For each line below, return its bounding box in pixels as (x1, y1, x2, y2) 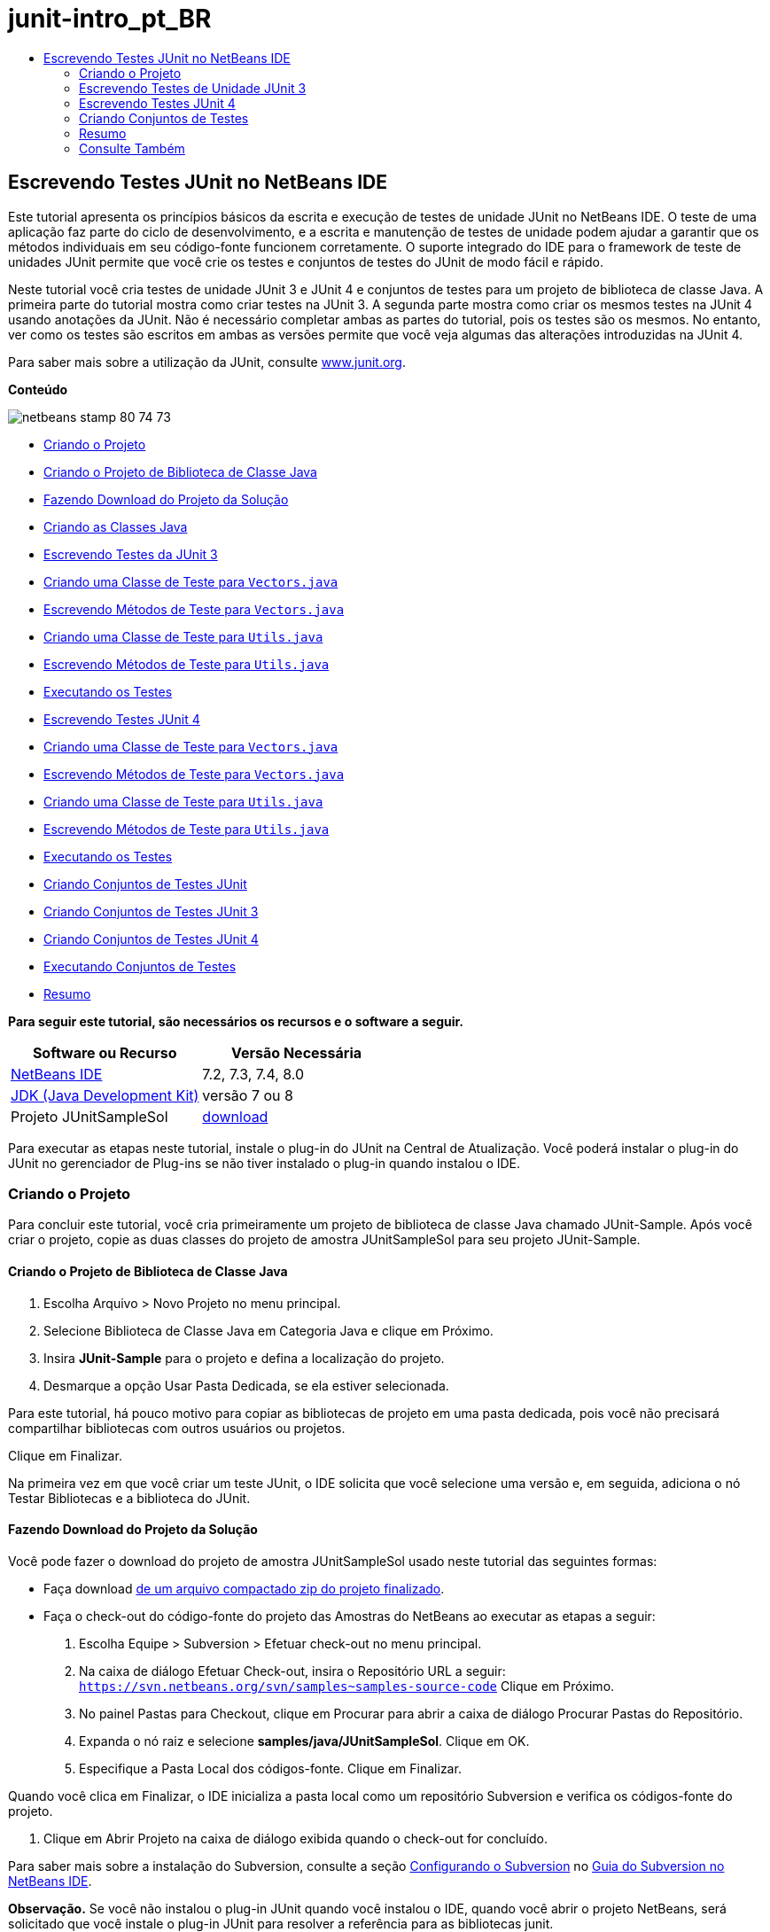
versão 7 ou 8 (202, 1086, 293, 1104)
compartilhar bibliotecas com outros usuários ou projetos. (8, 1420, 346, 1436)
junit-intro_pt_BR (8, 4, 212, 34)
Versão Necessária (231, 1043, 362, 1062)
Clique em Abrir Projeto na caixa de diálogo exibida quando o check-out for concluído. (43, 1830, 548, 1846)
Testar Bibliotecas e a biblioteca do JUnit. (8, 1490, 251, 1506)
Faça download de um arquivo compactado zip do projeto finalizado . (43, 1580, 445, 1596)
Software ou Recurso (32, 1043, 177, 1062)
